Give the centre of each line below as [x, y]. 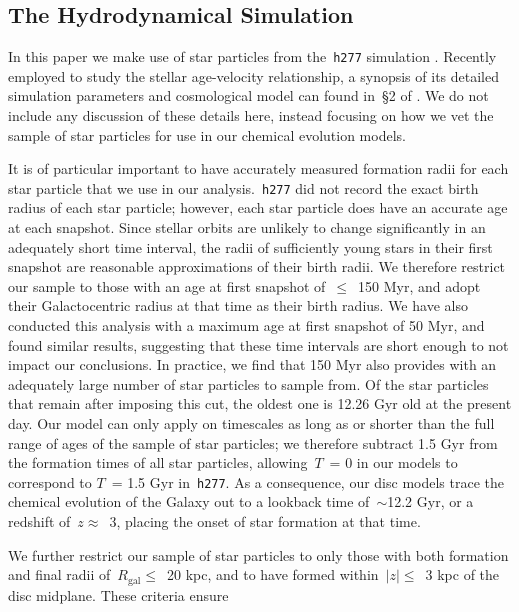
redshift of [39, 521]
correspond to [50, 481]
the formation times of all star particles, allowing [158, 462]
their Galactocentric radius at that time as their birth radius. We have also [238, 305]
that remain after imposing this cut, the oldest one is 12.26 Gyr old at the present [260, 403]
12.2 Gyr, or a [430, 501]
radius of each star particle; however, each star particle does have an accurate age [258, 207]
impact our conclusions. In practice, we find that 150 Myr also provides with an [252, 364]
